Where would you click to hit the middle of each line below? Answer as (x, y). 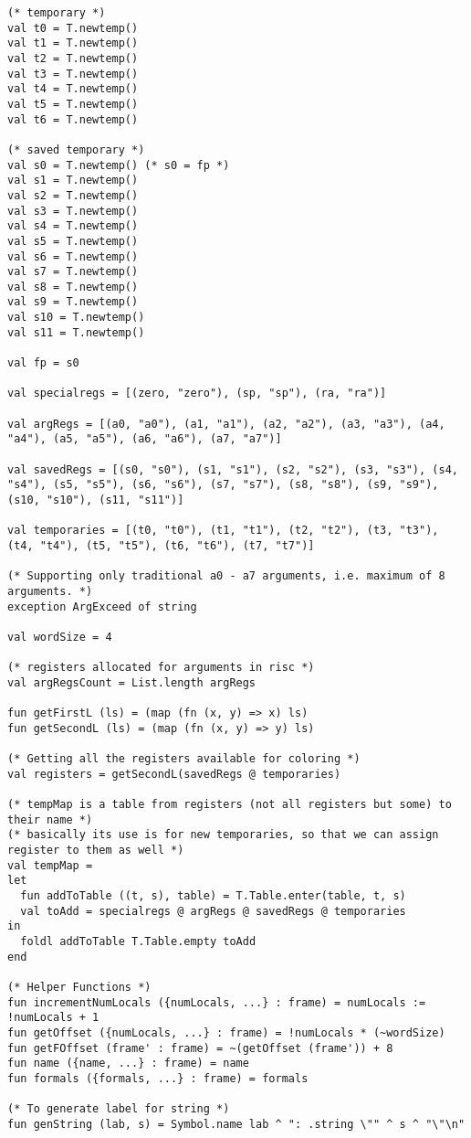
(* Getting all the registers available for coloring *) (184, 759)
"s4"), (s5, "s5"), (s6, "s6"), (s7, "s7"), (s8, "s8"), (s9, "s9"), (223, 485)
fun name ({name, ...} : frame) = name (128, 1064)
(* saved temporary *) (76, 149)
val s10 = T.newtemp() (76, 318)
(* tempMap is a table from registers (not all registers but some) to (230, 805)
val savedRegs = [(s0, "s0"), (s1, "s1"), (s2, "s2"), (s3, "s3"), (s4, (233, 469)
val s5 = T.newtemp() (73, 241)
